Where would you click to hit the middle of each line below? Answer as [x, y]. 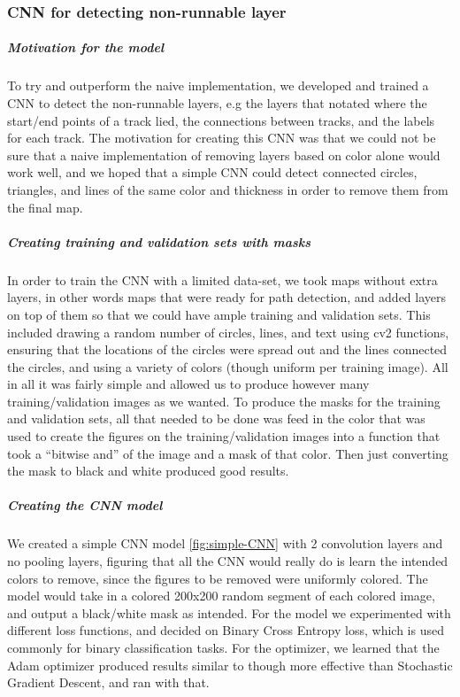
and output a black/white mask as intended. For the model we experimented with [229, 612]
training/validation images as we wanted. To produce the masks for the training [224, 401]
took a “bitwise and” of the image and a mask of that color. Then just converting [228, 453]
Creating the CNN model [85, 505]
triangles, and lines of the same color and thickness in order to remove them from [228, 189]
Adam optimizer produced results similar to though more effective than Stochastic [230, 665]
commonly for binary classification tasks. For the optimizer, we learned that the [223, 647]
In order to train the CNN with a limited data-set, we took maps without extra [222, 279]
